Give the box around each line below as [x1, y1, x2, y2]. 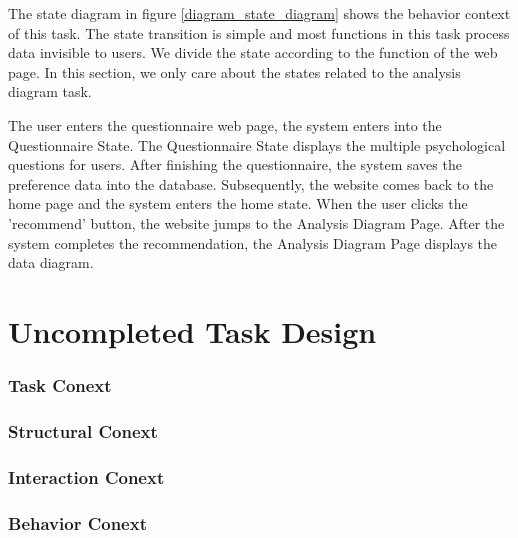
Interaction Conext [8, 464, 165, 489]
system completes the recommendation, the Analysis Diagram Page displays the [8, 232, 498, 253]
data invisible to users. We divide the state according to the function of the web [8, 42, 498, 63]
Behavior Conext [8, 510, 147, 535]
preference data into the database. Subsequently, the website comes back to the [8, 173, 494, 194]
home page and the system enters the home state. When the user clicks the [8, 193, 468, 214]
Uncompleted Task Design [8, 310, 377, 351]
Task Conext [8, 373, 112, 398]
